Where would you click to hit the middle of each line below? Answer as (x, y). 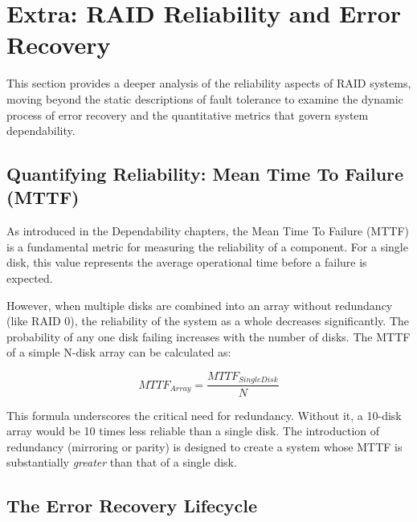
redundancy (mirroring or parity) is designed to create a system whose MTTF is (204, 446)
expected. (30, 278)
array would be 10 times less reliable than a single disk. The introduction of (193, 431)
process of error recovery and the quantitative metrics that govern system (188, 114)
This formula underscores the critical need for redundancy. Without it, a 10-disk (204, 415)
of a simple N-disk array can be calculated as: (119, 352)
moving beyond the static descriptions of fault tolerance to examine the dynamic (205, 98)
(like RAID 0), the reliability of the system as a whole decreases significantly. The (208, 321)
